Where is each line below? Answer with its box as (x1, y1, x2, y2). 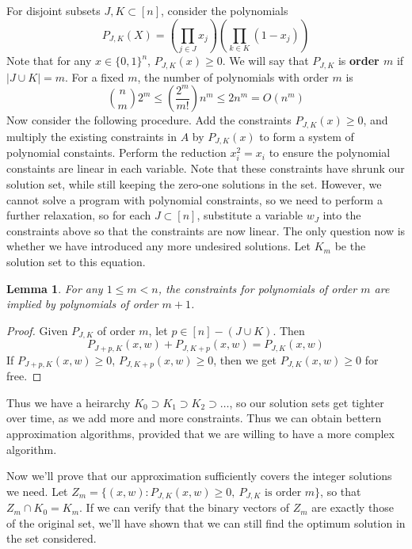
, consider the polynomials (161, 2, 288, 18)
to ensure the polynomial (269, 144, 391, 161)
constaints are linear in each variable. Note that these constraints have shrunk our (6, 160, 405, 177)
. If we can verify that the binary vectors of (79, 499, 290, 516)
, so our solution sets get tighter (229, 394, 384, 410)
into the (322, 207, 361, 223)
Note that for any (6, 52, 92, 69)
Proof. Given (6, 322, 68, 338)
